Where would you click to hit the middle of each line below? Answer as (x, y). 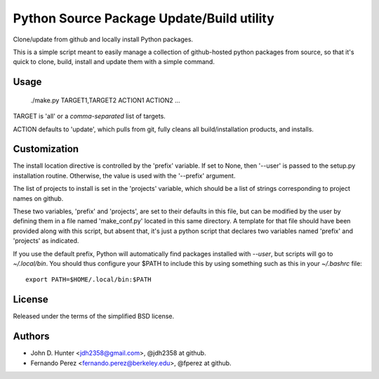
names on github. (38, 198)
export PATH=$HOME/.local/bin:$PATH (88, 280)
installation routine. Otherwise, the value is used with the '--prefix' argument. (124, 175)
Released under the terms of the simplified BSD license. (94, 317)
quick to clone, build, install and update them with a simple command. (114, 62)
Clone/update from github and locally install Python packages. (103, 39)
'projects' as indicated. (46, 241)
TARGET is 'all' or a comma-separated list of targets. (89, 117)
